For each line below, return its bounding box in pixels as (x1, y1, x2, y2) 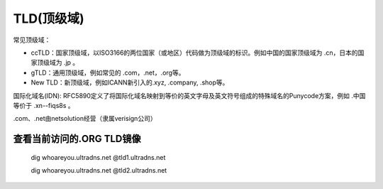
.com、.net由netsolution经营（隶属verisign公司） (13, 114, 157, 123)
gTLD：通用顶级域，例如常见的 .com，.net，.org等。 (30, 68, 185, 77)
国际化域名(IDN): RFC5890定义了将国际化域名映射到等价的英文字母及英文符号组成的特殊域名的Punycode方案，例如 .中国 (13, 91, 366, 99)
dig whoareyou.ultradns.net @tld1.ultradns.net (30, 153, 166, 161)
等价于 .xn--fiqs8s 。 (13, 101, 74, 109)
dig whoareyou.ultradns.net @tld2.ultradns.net (30, 166, 167, 175)
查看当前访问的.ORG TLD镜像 (13, 133, 141, 145)
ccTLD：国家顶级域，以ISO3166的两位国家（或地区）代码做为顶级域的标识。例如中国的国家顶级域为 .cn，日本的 (30, 48, 358, 57)
